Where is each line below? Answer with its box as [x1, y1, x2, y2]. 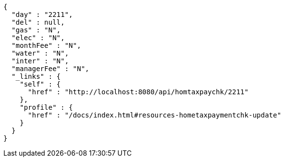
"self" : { [19, 80, 61, 88]
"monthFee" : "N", [11, 42, 81, 49]
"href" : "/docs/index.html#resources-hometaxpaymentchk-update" [28, 111, 282, 119]
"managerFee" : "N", [11, 65, 90, 73]
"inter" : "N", [11, 57, 69, 65]
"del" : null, [11, 18, 65, 26]
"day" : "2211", [11, 11, 73, 18]
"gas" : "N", [11, 26, 61, 34]
